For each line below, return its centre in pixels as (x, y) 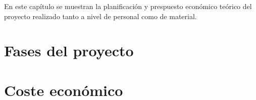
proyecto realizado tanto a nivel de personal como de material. (100, 16)
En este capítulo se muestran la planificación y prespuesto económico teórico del (128, 6)
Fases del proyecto (69, 51)
